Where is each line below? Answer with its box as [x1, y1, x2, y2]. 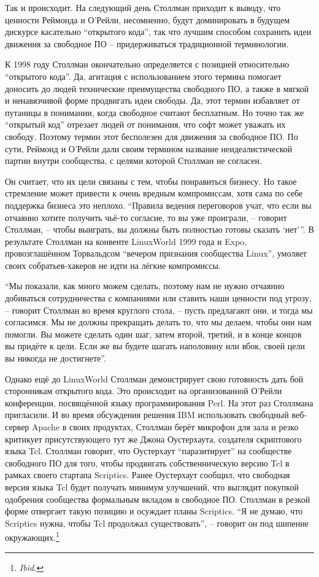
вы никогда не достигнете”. [5, 352, 106, 365]
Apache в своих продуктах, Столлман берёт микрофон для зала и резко [32, 420, 299, 433]
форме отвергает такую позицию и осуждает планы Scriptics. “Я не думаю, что [5, 505, 303, 517]
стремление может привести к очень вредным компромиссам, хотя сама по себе [5, 187, 303, 199]
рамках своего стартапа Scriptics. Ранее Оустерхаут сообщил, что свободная [5, 468, 290, 481]
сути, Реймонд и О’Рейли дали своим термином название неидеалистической [5, 142, 293, 155]
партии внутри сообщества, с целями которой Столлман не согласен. [5, 154, 262, 167]
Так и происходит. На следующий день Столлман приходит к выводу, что [5, 1, 281, 14]
